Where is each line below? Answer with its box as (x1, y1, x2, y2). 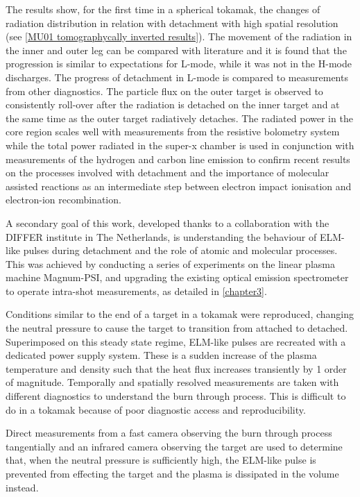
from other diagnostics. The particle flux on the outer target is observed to (6, 83, 323, 98)
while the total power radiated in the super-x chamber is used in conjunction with (6, 137, 354, 152)
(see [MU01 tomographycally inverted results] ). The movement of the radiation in (6, 29, 352, 44)
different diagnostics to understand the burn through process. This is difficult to (6, 389, 346, 403)
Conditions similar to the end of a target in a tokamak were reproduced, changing (6, 307, 354, 321)
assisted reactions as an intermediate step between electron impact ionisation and (6, 178, 352, 193)
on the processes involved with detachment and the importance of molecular (6, 165, 329, 180)
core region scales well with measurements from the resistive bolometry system (6, 124, 340, 139)
